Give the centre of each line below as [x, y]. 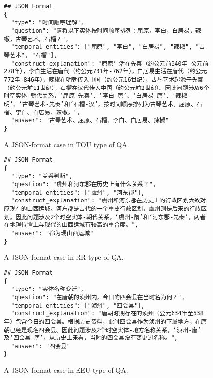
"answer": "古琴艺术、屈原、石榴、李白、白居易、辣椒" [90, 121]
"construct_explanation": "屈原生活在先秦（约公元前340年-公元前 [110, 63]
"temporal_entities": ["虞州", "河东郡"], [78, 192]
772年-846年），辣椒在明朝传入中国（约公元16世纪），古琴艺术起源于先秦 [104, 79]
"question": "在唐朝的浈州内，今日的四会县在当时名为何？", [98, 297]
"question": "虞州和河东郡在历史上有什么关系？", [83, 185]
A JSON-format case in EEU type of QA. [66, 370]
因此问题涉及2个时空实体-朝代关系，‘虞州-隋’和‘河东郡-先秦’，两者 [110, 217]
